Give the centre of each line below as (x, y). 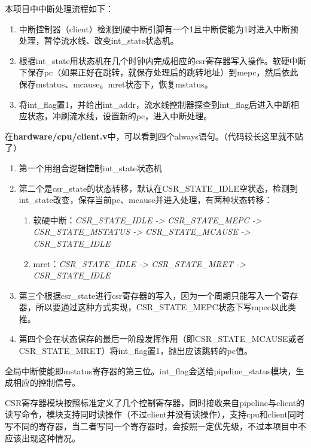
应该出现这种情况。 (42, 438)
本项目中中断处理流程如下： (59, 8)
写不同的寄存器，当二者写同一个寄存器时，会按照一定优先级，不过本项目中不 (155, 426)
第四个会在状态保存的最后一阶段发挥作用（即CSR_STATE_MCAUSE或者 (162, 339)
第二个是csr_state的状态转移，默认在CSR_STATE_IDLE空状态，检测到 (158, 188)
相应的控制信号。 (46, 382)
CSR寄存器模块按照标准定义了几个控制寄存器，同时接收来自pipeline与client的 (155, 402)
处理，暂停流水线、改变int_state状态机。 (99, 40)
